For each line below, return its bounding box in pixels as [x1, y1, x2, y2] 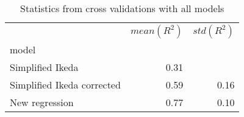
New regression [10, 95, 74, 109]
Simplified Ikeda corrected [10, 78, 121, 92]
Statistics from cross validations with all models [20, 1, 224, 15]
